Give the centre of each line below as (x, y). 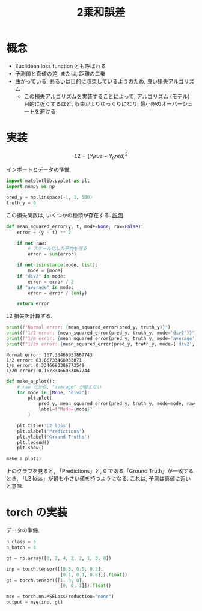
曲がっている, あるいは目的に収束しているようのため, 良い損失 (91, 81)
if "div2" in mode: (41, 276)
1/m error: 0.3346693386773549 (45, 365)
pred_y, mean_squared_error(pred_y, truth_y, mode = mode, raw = (118, 404)
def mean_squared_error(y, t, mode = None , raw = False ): (75, 226)
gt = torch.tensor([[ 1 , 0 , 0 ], (45, 580)
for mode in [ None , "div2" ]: (54, 392)
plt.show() (31, 448)
